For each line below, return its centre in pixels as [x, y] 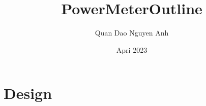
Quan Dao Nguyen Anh [132, 33]
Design [28, 93]
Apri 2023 [132, 49]
